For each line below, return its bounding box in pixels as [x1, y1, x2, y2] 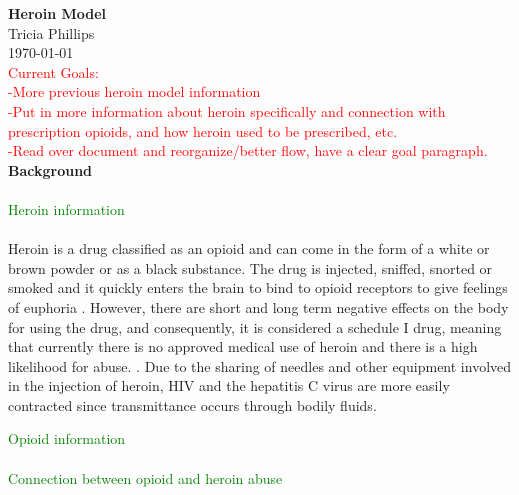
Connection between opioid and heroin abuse [8, 467, 283, 488]
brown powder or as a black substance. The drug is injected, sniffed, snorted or [8, 257, 493, 278]
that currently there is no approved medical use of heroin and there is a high [8, 336, 478, 357]
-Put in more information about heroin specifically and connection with [8, 100, 446, 121]
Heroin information [8, 198, 125, 219]
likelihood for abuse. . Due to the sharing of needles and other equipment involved [8, 355, 512, 376]
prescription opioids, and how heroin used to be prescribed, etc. [8, 120, 398, 141]
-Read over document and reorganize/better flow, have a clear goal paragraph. [8, 140, 488, 161]
